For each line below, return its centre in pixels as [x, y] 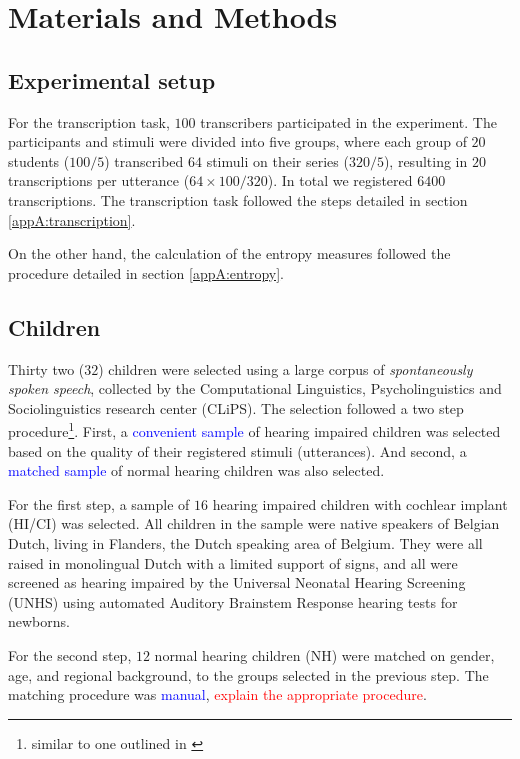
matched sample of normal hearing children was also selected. [196, 470]
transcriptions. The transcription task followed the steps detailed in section [238, 199]
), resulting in [425, 160]
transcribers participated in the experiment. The [348, 121]
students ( [39, 160]
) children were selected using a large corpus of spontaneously [285, 368]
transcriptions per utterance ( [99, 180]
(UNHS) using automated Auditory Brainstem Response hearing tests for [233, 601]
